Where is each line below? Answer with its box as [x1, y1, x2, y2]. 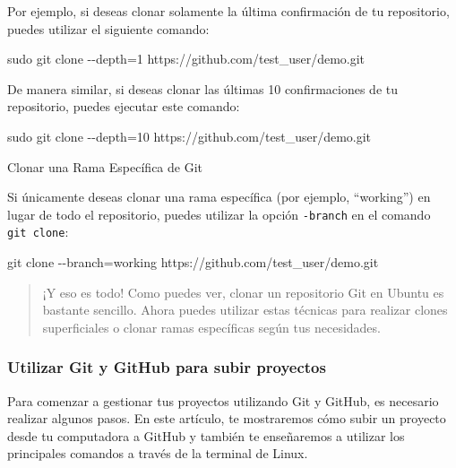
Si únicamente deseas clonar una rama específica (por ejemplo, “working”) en [7, 187, 431, 206]
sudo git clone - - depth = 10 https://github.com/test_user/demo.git [7, 126, 372, 145]
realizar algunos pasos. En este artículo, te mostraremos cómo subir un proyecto [7, 409, 446, 428]
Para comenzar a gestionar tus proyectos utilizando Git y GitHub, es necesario [7, 391, 439, 410]
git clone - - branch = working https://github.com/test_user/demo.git [7, 253, 379, 272]
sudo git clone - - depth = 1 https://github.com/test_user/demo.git [7, 49, 366, 68]
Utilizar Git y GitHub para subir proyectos [7, 356, 326, 378]
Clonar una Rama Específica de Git [7, 157, 202, 176]
